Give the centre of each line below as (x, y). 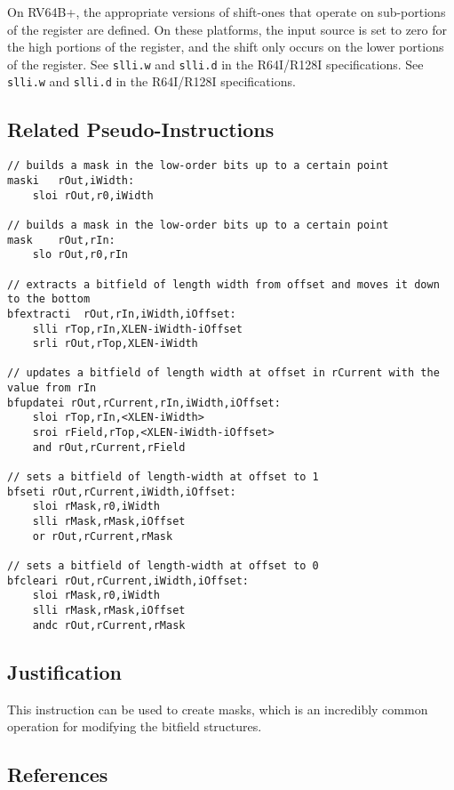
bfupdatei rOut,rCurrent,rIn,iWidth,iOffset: (144, 403)
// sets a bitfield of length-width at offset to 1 (163, 477)
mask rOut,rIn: (61, 240)
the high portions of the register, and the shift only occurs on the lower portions (226, 47)
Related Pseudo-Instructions (141, 129)
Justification (64, 671)
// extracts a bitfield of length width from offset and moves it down (223, 284)
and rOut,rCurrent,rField (109, 447)
